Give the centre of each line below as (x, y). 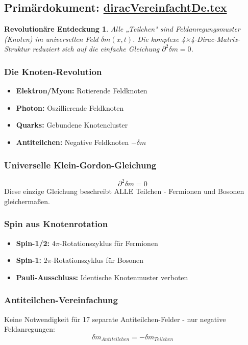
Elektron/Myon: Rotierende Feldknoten (82, 91)
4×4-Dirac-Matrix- (211, 39)
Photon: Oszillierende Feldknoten (70, 107)
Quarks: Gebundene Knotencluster (72, 125)
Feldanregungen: (30, 329)
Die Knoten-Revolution (53, 71)
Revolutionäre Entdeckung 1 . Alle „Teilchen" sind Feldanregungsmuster (122, 29)
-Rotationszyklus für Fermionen (109, 243)
